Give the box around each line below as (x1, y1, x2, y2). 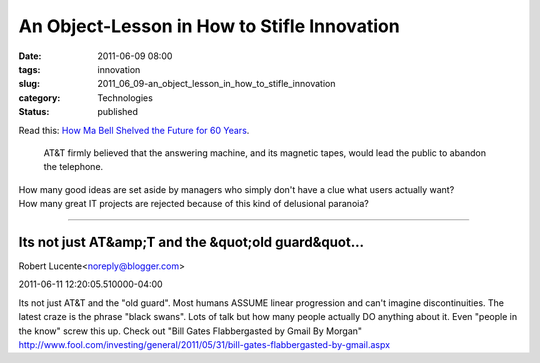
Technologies (97, 91, 154, 104)
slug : (18, 78, 40, 90)
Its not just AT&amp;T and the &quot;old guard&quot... (18, 233, 365, 250)
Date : (18, 50, 42, 62)
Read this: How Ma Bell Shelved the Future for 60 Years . (18, 124, 250, 136)
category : (18, 91, 61, 104)
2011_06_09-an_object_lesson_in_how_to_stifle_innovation (97, 78, 336, 90)
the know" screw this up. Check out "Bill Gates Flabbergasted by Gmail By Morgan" (18, 325, 363, 337)
